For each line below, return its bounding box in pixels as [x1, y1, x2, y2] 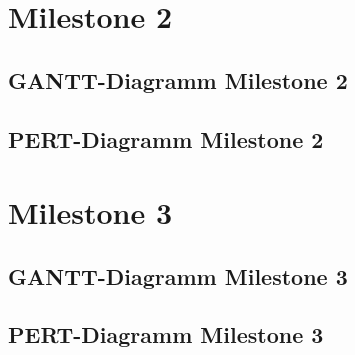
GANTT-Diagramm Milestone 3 [8, 260, 348, 291]
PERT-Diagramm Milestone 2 [8, 123, 324, 154]
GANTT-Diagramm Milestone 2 [8, 64, 348, 95]
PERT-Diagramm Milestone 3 [8, 319, 324, 350]
